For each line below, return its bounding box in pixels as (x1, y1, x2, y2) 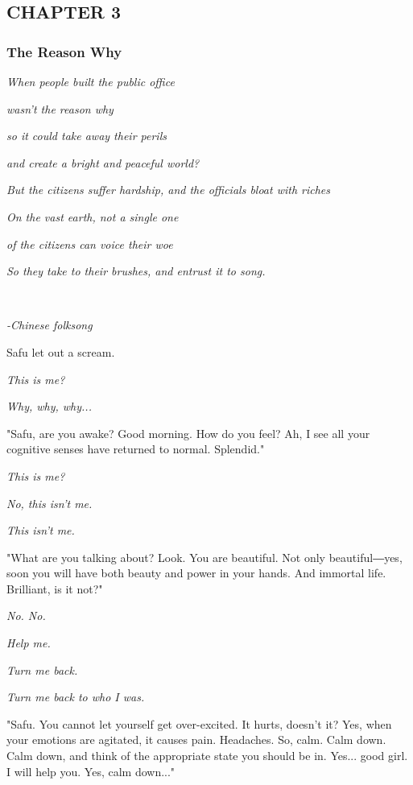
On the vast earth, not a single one (6, 208, 179, 225)
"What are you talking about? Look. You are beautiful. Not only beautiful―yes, (6, 548, 403, 565)
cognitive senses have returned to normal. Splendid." (6, 440, 265, 457)
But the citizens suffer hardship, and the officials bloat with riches (6, 181, 331, 198)
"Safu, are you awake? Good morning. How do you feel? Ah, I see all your (6, 424, 370, 441)
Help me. (6, 634, 51, 651)
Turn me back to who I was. (6, 688, 145, 705)
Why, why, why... (6, 398, 92, 415)
